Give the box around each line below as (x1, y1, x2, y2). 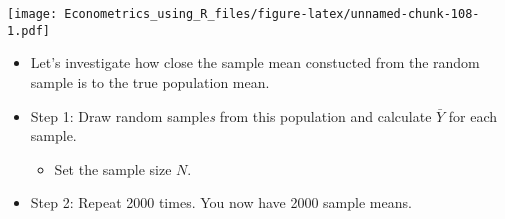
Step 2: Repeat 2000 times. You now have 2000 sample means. (30, 192, 412, 213)
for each (448, 105, 498, 126)
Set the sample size (54, 158, 172, 179)
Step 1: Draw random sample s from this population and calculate (30, 105, 432, 126)
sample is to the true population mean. (30, 71, 270, 92)
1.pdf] (7, 23, 50, 38)
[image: (7, 7, 58, 21)
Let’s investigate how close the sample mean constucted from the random (30, 52, 480, 73)
